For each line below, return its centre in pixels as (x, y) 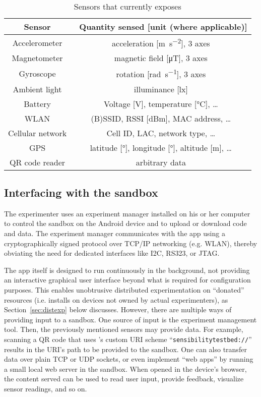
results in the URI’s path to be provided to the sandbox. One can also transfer (125, 349)
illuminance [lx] (161, 89)
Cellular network (38, 133)
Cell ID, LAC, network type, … (161, 133)
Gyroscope (37, 73)
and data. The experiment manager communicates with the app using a (115, 233)
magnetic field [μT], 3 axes (161, 58)
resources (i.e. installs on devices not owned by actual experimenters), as (116, 299)
